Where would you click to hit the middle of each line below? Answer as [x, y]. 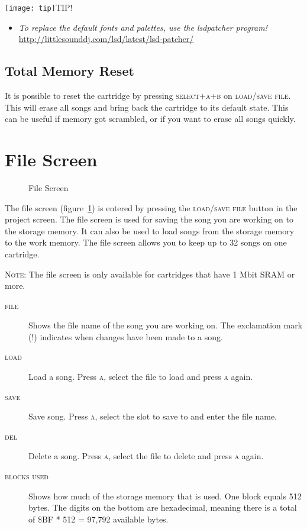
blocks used [27, 476]
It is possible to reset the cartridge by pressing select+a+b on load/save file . [148, 96]
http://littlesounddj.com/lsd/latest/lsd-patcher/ [106, 39]
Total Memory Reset [70, 71]
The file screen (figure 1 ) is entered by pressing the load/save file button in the [151, 207]
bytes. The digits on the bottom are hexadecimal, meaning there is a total [163, 507]
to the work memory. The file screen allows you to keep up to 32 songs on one [146, 242]
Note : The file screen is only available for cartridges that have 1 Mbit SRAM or [150, 274]
